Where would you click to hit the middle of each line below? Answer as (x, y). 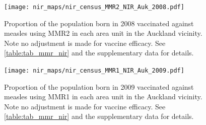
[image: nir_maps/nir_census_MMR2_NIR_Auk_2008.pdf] (94, 7)
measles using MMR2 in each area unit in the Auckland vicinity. (103, 33)
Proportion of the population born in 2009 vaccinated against (99, 86)
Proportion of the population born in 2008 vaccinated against (99, 23)
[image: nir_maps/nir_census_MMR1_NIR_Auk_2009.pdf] (94, 71)
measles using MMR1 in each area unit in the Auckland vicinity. (103, 97)
